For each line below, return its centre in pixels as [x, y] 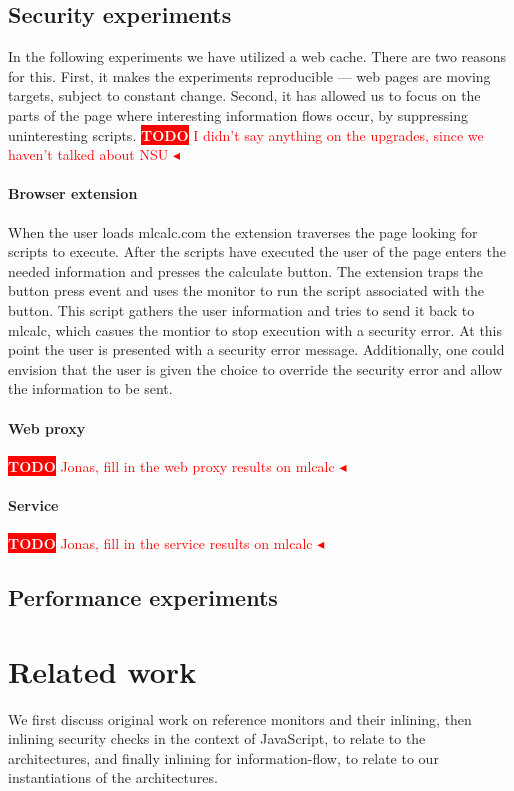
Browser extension [73, 193]
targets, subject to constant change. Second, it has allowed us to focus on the [244, 95]
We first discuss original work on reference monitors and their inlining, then [240, 718]
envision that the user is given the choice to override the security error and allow [255, 368]
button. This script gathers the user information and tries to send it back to [241, 309]
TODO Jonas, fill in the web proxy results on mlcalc [171, 465]
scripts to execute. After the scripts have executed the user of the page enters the [257, 251]
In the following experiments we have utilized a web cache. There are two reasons [257, 56]
